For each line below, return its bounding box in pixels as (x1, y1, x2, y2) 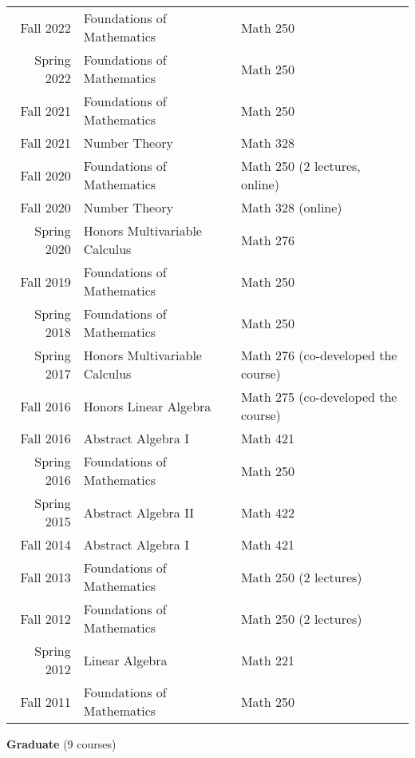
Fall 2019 (20, 272, 71, 291)
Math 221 (240, 650, 294, 669)
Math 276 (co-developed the (240, 346, 397, 364)
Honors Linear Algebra (83, 396, 211, 415)
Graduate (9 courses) (6, 736, 117, 752)
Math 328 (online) (240, 198, 342, 216)
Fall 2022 (20, 18, 71, 37)
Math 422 (240, 502, 294, 522)
